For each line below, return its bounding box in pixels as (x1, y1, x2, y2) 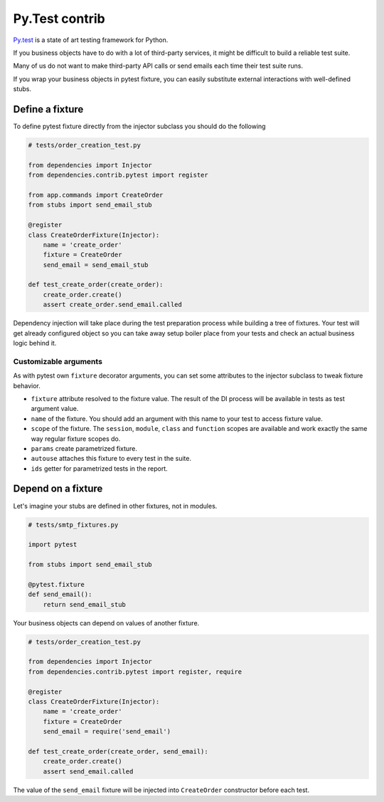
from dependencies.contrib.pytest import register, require (28, 667, 242, 676)
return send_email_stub (43, 600, 126, 608)
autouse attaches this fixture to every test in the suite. (31, 454, 192, 463)
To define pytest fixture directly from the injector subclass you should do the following (13, 122, 266, 131)
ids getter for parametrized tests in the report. (31, 464, 169, 473)
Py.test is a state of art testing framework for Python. (13, 36, 169, 44)
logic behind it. (13, 339, 57, 348)
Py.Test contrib (13, 11, 106, 26)
